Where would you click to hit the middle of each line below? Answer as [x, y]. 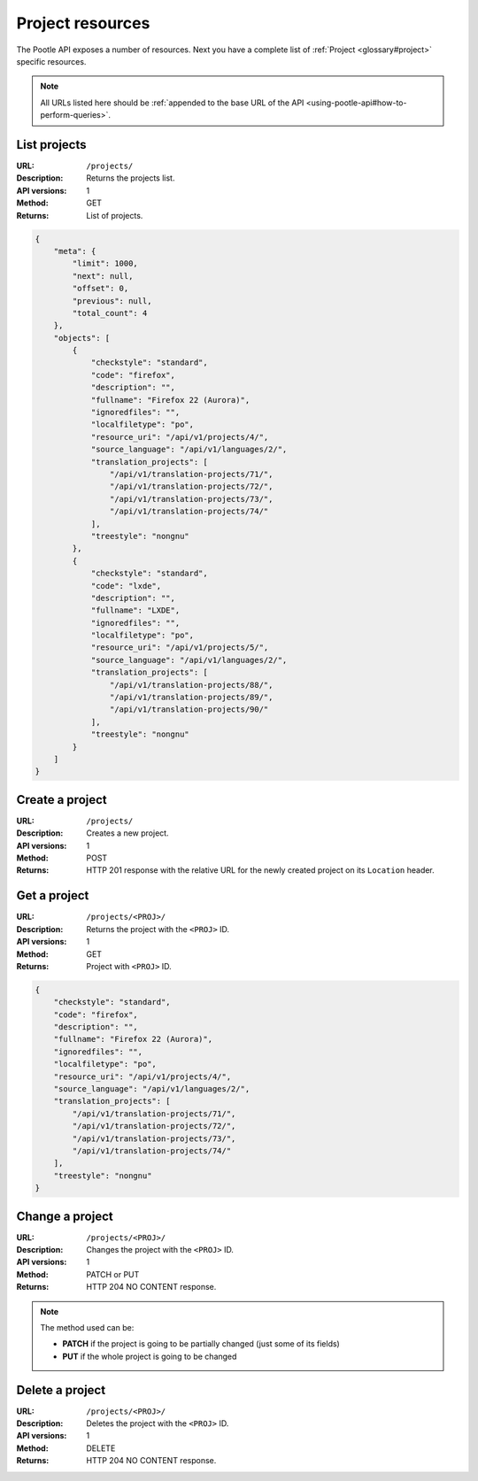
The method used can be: [87, 1327]
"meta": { [75, 251]
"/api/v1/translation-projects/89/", [191, 698]
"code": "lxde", [126, 586]
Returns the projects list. [131, 178]
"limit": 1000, [105, 264]
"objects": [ [82, 338]
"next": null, [103, 276]
